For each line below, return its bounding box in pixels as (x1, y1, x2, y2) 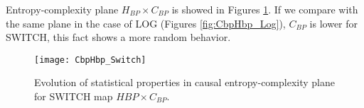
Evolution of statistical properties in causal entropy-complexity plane (34, 75, 335, 90)
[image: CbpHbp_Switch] (34, 54, 146, 65)
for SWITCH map (34, 89, 113, 104)
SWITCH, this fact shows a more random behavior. (6, 30, 231, 44)
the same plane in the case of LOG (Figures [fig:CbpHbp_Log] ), (6, 16, 286, 30)
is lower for (309, 16, 358, 30)
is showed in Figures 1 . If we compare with (171, 2, 358, 16)
